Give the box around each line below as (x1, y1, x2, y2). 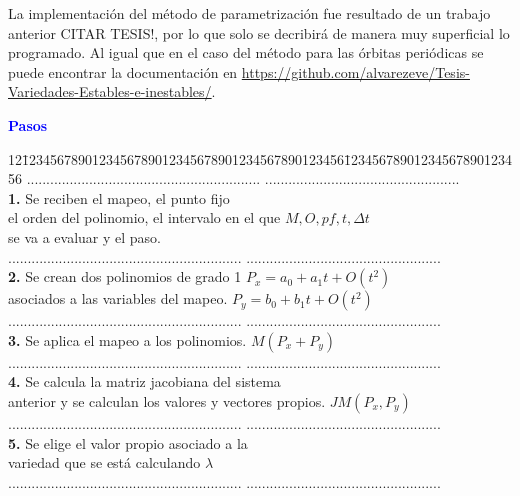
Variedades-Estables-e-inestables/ (8, 81, 212, 102)
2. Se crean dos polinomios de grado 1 (8, 266, 242, 287)
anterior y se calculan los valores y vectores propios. (8, 390, 326, 411)
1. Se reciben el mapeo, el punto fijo (8, 187, 230, 208)
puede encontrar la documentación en (8, 61, 238, 82)
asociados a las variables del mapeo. (8, 288, 228, 309)
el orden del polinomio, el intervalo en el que (8, 207, 281, 228)
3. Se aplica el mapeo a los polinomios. (8, 329, 247, 350)
